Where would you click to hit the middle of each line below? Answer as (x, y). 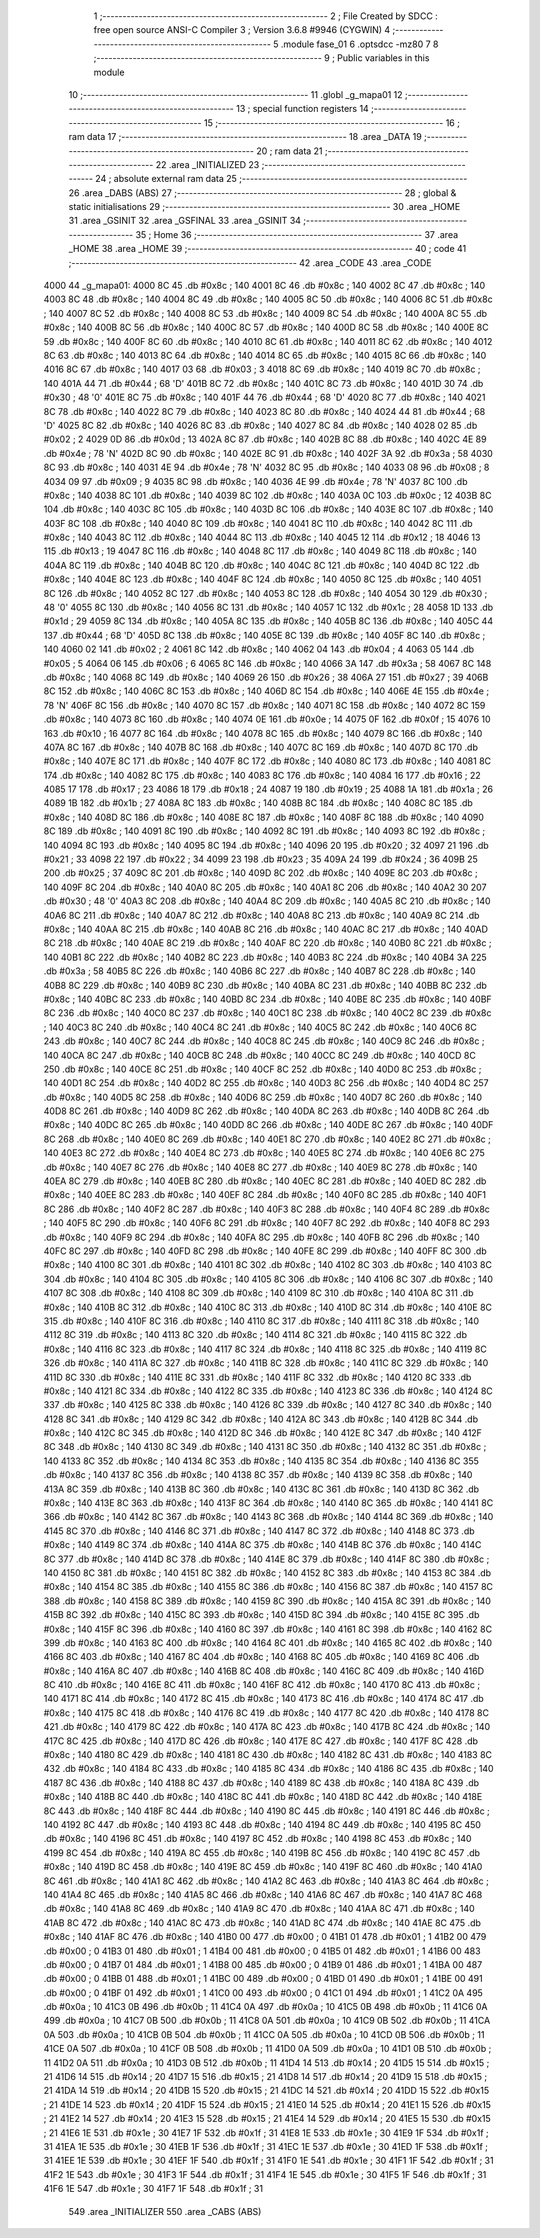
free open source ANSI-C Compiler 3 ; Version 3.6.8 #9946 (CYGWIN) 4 (242, 30)
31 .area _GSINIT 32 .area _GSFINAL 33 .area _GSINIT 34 (185, 221)
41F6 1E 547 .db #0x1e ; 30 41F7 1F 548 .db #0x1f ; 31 (153, 2189)
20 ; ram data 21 (290, 151)
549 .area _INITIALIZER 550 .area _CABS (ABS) (165, 2211)
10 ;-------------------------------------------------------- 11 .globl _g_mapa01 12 (236, 94)
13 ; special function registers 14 (302, 109)
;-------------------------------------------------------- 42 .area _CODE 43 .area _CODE (250, 262)
